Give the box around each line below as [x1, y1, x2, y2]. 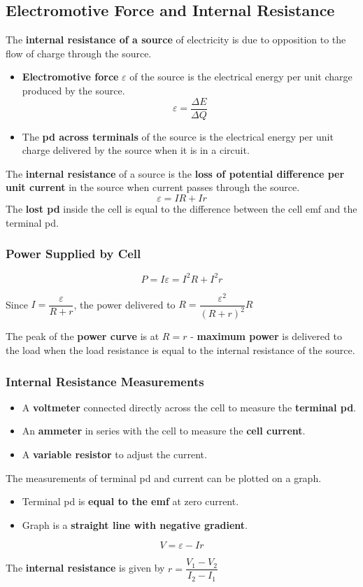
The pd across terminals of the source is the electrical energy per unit [22, 129, 334, 143]
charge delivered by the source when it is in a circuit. [22, 143, 250, 157]
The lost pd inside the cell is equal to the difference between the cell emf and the [6, 201, 357, 216]
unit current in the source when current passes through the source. [6, 180, 300, 195]
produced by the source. [22, 83, 125, 97]
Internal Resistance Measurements [6, 372, 204, 390]
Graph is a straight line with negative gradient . [22, 517, 248, 532]
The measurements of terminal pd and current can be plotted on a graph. [6, 470, 322, 485]
